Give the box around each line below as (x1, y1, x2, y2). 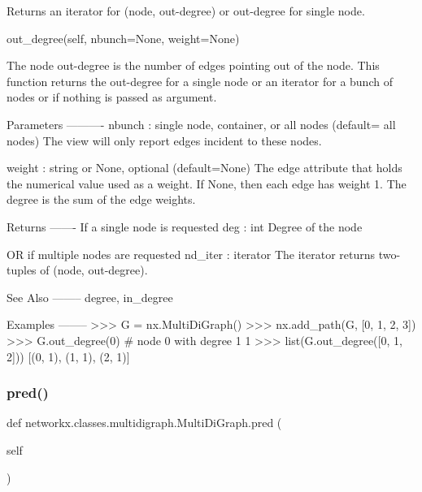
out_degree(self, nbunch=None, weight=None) (7, 29, 240, 46)
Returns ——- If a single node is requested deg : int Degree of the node (7, 218, 363, 235)
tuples (7, 261, 37, 278)
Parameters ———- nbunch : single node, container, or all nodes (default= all (7, 115, 396, 132)
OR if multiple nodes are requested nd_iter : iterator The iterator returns (7, 245, 376, 262)
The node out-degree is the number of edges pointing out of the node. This (7, 57, 380, 74)
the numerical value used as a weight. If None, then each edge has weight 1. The (7, 175, 407, 192)
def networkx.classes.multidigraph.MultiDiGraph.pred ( (7, 414, 282, 431)
